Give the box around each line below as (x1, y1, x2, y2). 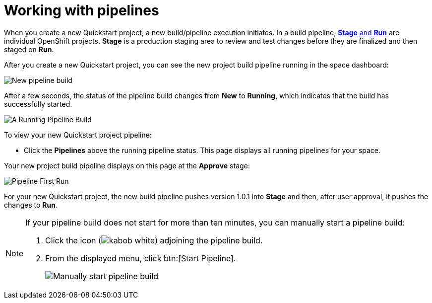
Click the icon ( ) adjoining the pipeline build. (45, 235, 263, 245)
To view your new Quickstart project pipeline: (4, 130, 152, 139)
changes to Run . (4, 200, 58, 209)
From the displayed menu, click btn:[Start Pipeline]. (45, 253, 236, 263)
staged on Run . (4, 45, 54, 54)
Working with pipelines (4, 2, 159, 19)
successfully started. (4, 99, 72, 108)
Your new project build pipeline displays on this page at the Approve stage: (4, 161, 250, 170)
